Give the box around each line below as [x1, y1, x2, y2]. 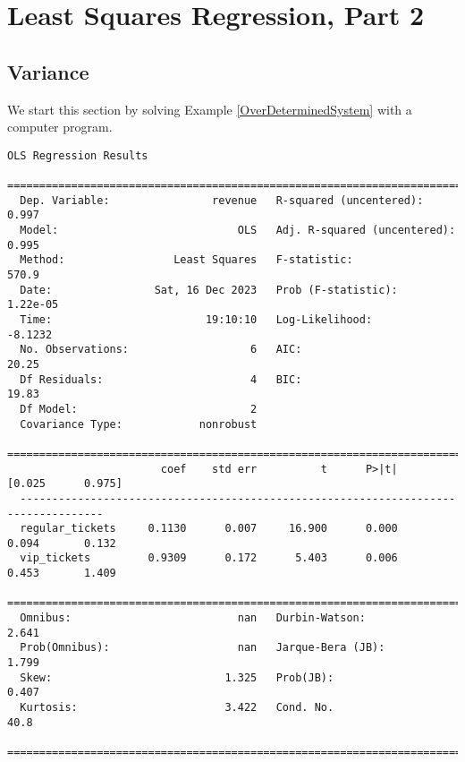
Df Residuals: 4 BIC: [20, 372, 302, 386]
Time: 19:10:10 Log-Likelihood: [20, 313, 373, 326]
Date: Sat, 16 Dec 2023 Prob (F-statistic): [20, 283, 398, 296]
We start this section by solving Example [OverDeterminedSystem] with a [7, 99, 412, 118]
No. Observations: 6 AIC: [20, 343, 302, 356]
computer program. [7, 117, 113, 136]
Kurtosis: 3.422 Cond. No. [20, 701, 334, 715]
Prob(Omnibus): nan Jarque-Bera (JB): [20, 641, 385, 655]
